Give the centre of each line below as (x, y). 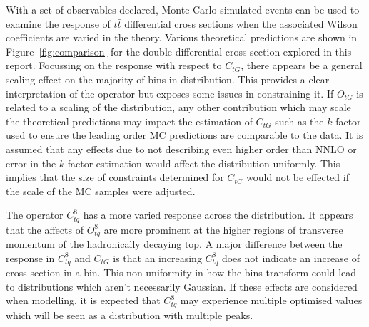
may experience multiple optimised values (271, 300)
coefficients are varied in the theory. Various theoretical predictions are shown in (182, 37)
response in (30, 258)
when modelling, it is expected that (83, 300)
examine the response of (58, 23)
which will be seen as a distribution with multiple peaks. (130, 315)
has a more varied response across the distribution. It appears (218, 215)
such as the (299, 121)
